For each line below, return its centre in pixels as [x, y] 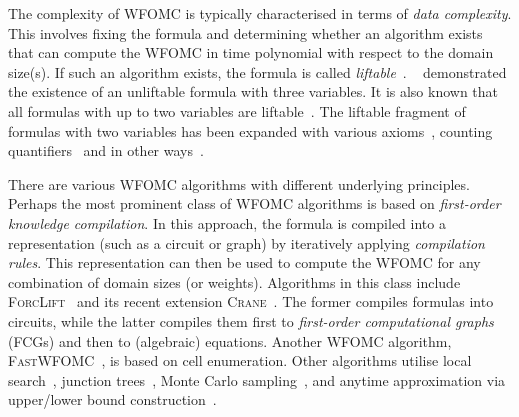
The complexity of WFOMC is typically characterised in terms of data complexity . [260, 13]
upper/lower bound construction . [112, 399]
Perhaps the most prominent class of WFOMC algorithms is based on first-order [254, 203]
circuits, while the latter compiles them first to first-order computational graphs [251, 320]
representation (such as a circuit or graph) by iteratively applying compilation [246, 242]
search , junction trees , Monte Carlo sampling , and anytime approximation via [257, 379]
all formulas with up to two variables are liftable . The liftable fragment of [237, 110]
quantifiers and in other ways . [106, 150]
